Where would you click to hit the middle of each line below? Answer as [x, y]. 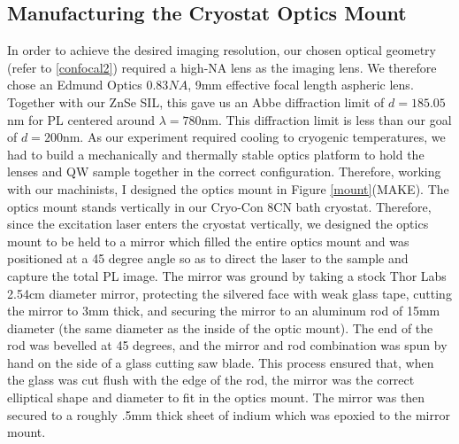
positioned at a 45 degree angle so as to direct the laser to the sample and [208, 258]
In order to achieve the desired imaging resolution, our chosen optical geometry [222, 50]
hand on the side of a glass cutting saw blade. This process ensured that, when [221, 362]
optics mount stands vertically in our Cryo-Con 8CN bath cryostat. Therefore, [219, 206]
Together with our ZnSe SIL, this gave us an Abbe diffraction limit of [196, 101]
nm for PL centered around [81, 119]
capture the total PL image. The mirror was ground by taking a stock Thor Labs [227, 275]
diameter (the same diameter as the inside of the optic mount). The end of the [220, 327]
